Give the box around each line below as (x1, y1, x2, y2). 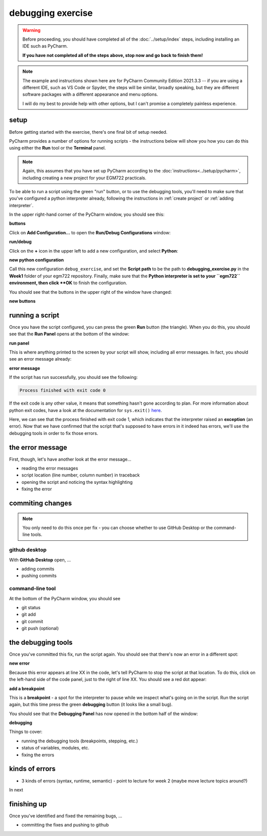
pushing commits (21, 573, 57, 579)
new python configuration (9, 257, 64, 263)
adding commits (21, 566, 54, 572)
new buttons (9, 298, 36, 304)
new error (9, 660, 30, 666)
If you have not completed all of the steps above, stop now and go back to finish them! (22, 52, 203, 58)
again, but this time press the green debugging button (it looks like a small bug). (9, 701, 173, 708)
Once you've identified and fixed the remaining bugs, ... (9, 813, 123, 819)
